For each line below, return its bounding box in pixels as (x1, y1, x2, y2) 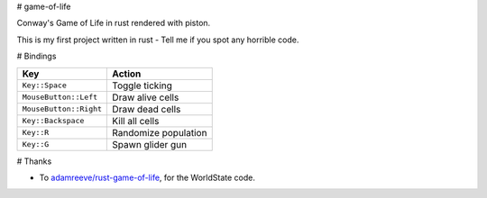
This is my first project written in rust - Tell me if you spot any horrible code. (16, 34, 299, 45)
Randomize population (112, 126, 207, 139)
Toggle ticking (112, 79, 173, 92)
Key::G (22, 139, 50, 149)
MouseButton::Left (22, 93, 98, 103)
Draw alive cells (112, 91, 179, 103)
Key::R (22, 128, 50, 138)
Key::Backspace (22, 116, 85, 126)
